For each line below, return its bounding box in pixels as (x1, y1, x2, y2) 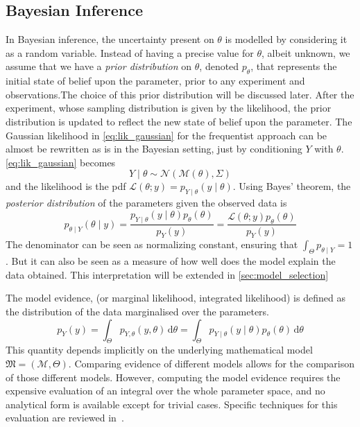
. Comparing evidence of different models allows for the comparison (68, 356, 355, 370)
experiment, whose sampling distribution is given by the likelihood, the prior (6, 101, 332, 115)
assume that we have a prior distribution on (6, 59, 192, 73)
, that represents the (250, 59, 337, 73)
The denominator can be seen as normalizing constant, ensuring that (6, 237, 298, 252)
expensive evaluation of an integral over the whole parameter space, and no (6, 383, 325, 398)
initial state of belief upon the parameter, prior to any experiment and (6, 73, 305, 88)
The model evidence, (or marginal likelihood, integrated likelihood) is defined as (6, 290, 345, 305)
